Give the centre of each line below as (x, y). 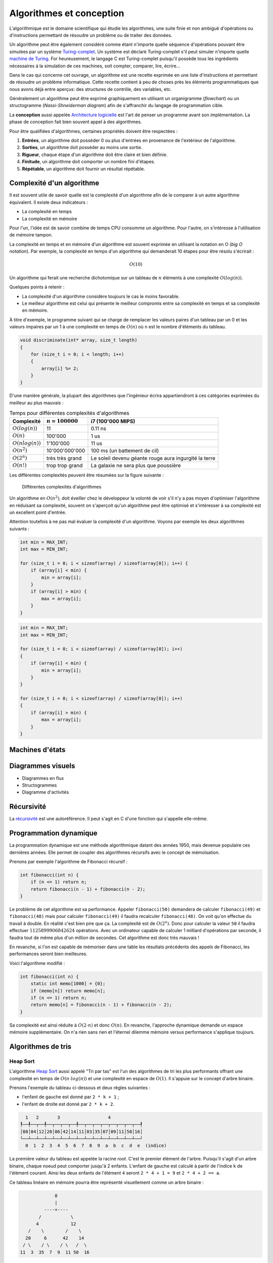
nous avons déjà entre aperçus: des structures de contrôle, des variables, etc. (90, 89)
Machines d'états (37, 750)
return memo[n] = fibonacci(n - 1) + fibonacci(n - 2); (101, 1005)
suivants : (19, 528)
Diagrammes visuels (42, 766)
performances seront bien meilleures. (49, 954)
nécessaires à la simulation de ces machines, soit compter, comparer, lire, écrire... (95, 66)
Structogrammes (39, 785)
